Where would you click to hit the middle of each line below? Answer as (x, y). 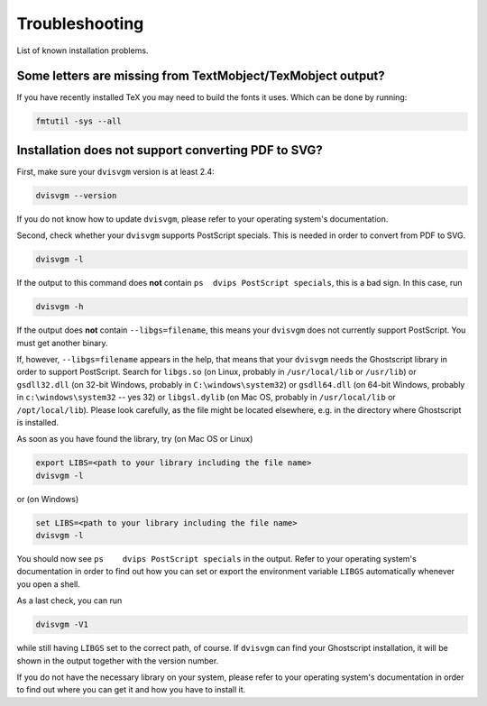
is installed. (37, 422)
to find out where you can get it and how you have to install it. (131, 690)
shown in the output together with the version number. (118, 660)
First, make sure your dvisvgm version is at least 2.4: (116, 171)
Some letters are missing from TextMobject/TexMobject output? (201, 76)
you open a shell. (48, 584)
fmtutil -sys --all (78, 121)
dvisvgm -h (60, 307)
